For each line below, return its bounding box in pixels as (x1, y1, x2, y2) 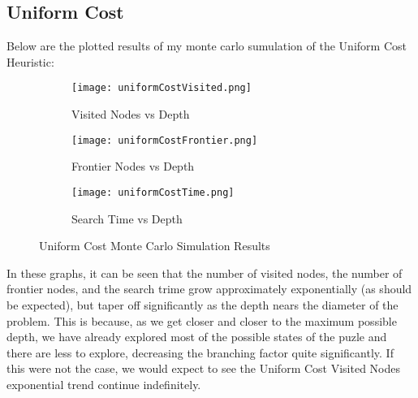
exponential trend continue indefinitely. (6, 375, 201, 392)
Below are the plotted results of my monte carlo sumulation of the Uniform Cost (6, 37, 407, 54)
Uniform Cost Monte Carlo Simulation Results (39, 237, 270, 254)
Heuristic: (6, 53, 54, 70)
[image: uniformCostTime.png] (71, 186, 235, 198)
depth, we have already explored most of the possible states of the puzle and (6, 328, 387, 345)
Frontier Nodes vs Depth (71, 158, 195, 175)
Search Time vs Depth (71, 210, 183, 227)
